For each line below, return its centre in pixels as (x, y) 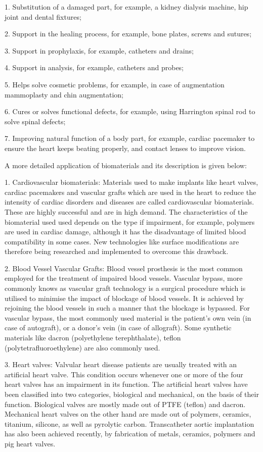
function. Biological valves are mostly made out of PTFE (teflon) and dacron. (125, 404)
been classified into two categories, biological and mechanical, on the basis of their (132, 394)
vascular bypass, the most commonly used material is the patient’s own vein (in (128, 317)
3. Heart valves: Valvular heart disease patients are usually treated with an (121, 364)
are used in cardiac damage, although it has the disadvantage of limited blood (125, 232)
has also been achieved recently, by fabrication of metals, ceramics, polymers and (130, 434)
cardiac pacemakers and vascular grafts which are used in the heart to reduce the (130, 192)
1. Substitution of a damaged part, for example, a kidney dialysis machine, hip (126, 7)
